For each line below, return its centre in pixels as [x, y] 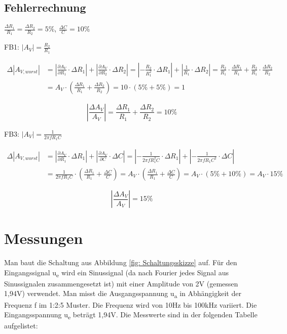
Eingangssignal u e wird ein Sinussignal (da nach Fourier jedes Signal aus [116, 273]
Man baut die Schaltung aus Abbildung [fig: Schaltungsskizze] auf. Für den [121, 262]
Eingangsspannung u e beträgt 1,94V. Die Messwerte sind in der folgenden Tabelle [131, 315]
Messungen [44, 238]
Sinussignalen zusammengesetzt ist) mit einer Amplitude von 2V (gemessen [121, 283]
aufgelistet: [21, 326]
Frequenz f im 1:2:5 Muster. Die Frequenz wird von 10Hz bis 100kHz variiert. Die [131, 304]
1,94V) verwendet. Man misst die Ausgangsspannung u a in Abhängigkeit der [123, 294]
